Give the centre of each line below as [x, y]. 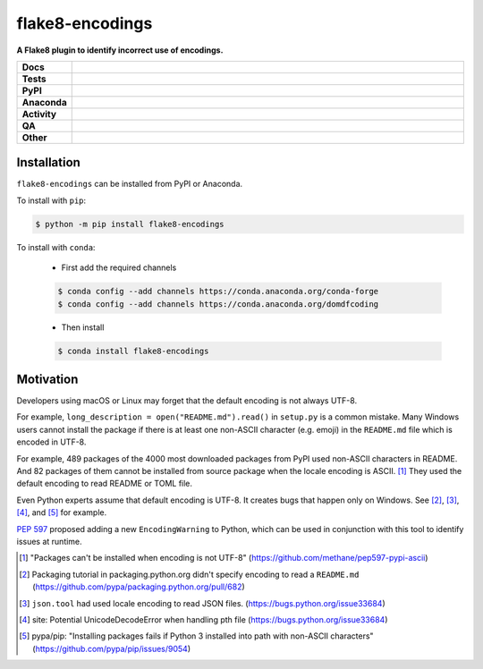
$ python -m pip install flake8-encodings [130, 224]
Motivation [47, 379]
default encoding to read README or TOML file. [104, 484]
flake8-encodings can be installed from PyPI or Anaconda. [130, 184]
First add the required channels [119, 267]
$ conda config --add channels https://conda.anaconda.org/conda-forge [218, 292]
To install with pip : [51, 200]
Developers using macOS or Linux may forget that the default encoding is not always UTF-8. [187, 401]
